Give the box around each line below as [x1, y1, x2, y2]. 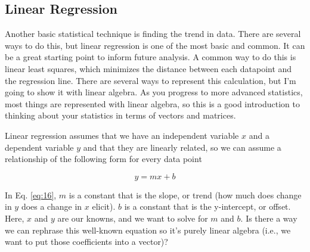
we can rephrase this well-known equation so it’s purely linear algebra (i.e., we [5, 223, 291, 236]
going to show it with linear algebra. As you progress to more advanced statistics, [5, 86, 303, 98]
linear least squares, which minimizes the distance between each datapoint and [5, 62, 292, 74]
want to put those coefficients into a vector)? [5, 235, 168, 248]
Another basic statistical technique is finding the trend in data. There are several [5, 27, 301, 40]
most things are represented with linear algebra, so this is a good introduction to [5, 97, 300, 110]
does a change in [21, 200, 82, 213]
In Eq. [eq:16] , [5, 188, 57, 201]
